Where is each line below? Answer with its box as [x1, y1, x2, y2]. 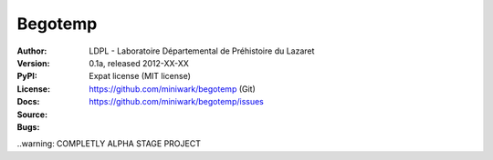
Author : [16, 45, 47, 56]
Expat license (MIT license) [89, 71, 192, 82]
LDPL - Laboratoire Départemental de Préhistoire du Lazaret [89, 45, 315, 56]
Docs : [16, 96, 40, 107]
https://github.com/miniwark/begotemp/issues [89, 96, 264, 107]
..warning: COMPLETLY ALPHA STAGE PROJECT [16, 138, 201, 149]
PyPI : [16, 71, 38, 82]
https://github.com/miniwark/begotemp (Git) [89, 83, 256, 95]
